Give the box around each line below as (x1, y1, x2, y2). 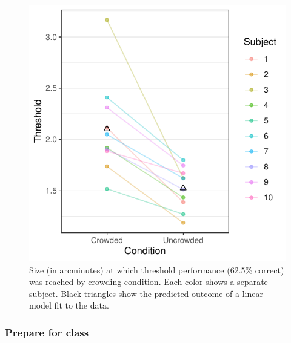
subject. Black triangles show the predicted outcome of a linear (29, 287, 263, 299)
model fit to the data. (29, 299, 109, 312)
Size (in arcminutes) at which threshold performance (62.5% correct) (29, 263, 284, 276)
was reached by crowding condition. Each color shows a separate (29, 275, 268, 288)
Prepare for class (5, 324, 89, 339)
